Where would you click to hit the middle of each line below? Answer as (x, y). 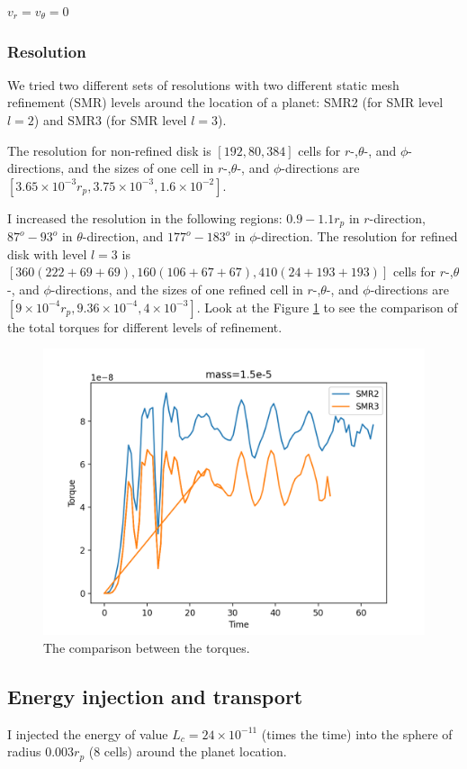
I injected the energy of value (88, 733)
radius (24, 751)
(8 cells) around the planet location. (188, 751)
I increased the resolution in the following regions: (145, 217)
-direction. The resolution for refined (357, 236)
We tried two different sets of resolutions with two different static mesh (203, 84)
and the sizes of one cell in (141, 168)
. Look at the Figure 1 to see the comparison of (327, 307)
